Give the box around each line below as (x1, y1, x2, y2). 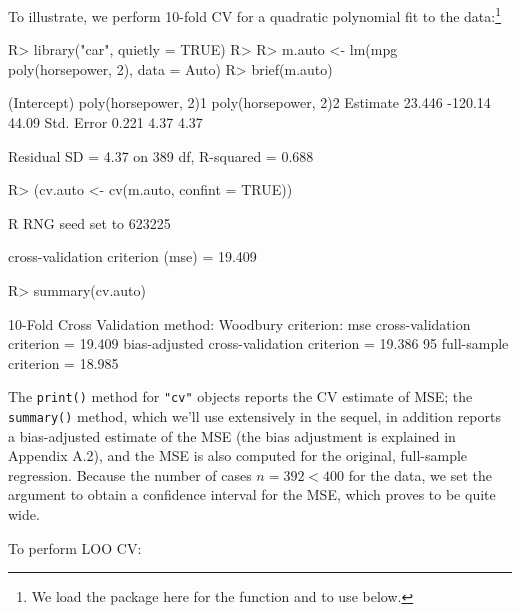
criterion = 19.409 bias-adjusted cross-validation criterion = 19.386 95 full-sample (8, 333, 509, 354)
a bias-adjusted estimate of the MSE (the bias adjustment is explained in (8, 425, 456, 446)
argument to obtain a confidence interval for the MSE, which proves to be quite (8, 484, 496, 505)
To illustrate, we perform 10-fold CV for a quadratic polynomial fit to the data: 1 (8, 3, 502, 26)
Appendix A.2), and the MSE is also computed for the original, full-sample (8, 445, 468, 466)
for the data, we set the (348, 464, 492, 485)
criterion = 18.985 (8, 352, 119, 373)
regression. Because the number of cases (8, 464, 252, 485)
